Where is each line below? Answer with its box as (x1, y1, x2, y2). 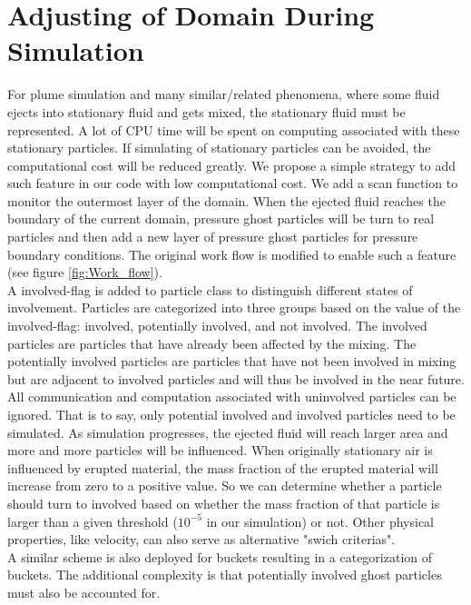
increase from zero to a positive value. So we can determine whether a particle (7, 476, 442, 495)
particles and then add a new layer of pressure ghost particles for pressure (7, 227, 418, 246)
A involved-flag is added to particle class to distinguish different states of (7, 280, 413, 299)
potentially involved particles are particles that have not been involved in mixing (7, 352, 456, 371)
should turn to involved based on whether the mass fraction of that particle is (7, 493, 440, 512)
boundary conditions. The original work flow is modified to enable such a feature (7, 244, 456, 263)
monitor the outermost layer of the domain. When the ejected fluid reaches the (7, 191, 446, 210)
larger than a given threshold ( (7, 511, 178, 531)
